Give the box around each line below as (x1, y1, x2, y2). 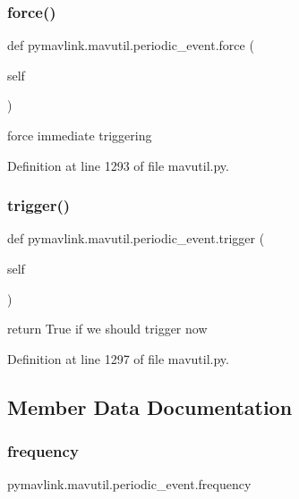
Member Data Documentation (7, 393, 293, 420)
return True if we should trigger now (7, 319, 208, 338)
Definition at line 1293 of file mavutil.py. (7, 156, 229, 174)
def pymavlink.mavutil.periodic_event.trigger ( (7, 229, 265, 248)
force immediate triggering (7, 126, 152, 144)
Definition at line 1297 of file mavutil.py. (7, 349, 229, 368)
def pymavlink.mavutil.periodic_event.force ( (7, 36, 254, 55)
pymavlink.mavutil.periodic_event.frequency (7, 475, 252, 494)
